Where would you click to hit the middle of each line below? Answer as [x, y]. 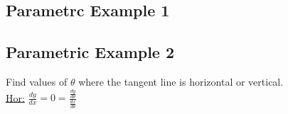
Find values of [37, 81]
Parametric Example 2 [90, 52]
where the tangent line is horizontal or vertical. [181, 81]
